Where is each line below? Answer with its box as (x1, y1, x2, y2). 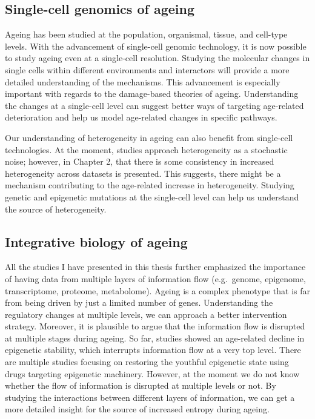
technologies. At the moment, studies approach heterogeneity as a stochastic (5, 143, 288, 156)
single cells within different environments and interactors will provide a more (5, 63, 290, 76)
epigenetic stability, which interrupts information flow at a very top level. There (5, 343, 301, 356)
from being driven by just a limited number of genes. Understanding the (5, 296, 273, 309)
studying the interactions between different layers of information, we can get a (5, 391, 295, 403)
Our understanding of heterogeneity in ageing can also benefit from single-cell (5, 131, 293, 144)
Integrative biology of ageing (5, 232, 188, 251)
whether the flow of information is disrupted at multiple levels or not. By (5, 379, 276, 392)
